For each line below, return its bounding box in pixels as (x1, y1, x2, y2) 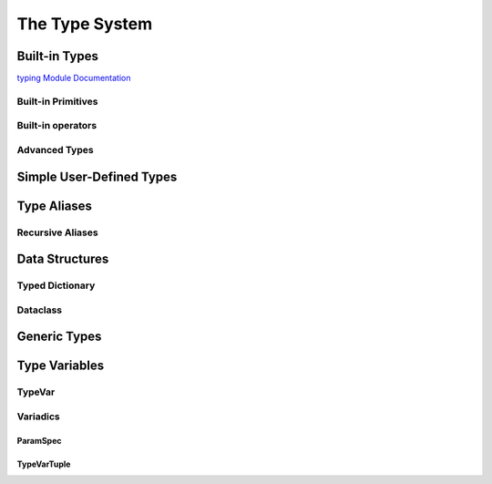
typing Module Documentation (16, 73, 131, 84)
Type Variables (16, 358, 105, 374)
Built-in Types (16, 48, 99, 64)
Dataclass (16, 304, 63, 316)
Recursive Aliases (16, 226, 99, 239)
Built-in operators (16, 119, 97, 132)
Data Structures (16, 252, 109, 267)
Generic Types (16, 329, 102, 345)
